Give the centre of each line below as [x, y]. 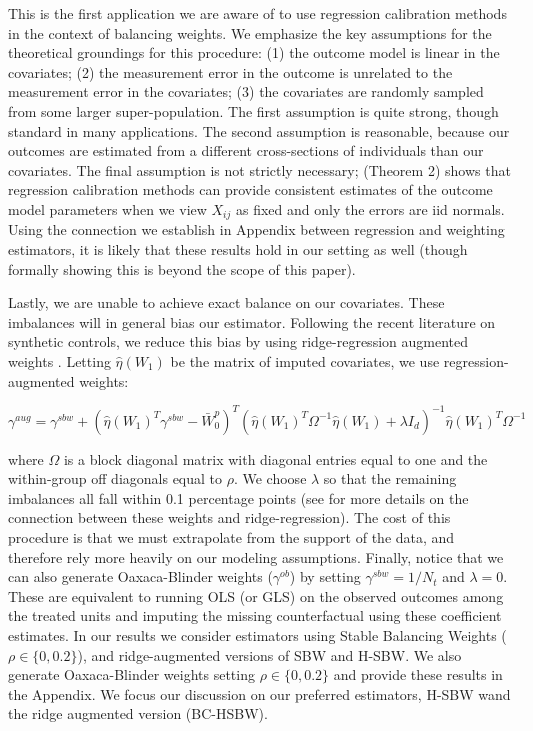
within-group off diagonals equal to [115, 478]
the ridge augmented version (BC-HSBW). [138, 713]
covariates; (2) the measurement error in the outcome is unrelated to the [230, 71]
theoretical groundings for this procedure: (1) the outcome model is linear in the [254, 52]
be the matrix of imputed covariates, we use [305, 360]
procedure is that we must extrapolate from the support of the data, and [231, 537]
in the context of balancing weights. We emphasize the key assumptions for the [250, 32]
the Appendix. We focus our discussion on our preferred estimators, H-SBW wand [259, 693]
